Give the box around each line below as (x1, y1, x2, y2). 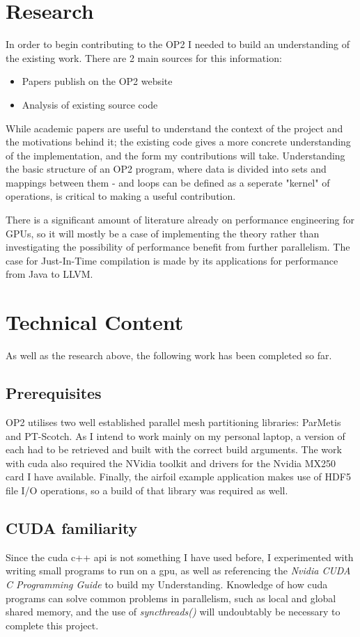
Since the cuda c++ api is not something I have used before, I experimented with (6, 549, 354, 564)
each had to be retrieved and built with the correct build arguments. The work (6, 442, 342, 457)
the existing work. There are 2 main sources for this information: (6, 50, 282, 65)
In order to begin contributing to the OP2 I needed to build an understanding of (6, 37, 350, 52)
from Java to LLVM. (6, 267, 93, 281)
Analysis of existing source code (22, 97, 158, 111)
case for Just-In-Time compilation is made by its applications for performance (6, 253, 338, 267)
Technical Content (6, 308, 184, 336)
